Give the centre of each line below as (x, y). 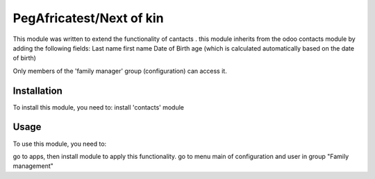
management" (33, 166)
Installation (37, 91)
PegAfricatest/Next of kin (88, 18)
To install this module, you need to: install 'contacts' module (98, 107)
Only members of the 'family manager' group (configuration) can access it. (120, 71)
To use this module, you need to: (60, 144)
